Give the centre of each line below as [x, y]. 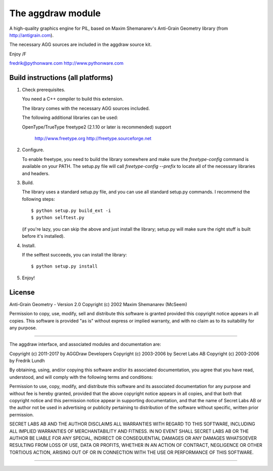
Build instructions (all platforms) [61, 78]
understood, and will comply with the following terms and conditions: [81, 377]
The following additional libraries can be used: [70, 118]
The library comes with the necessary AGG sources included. [86, 108]
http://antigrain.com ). [32, 35]
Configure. [33, 150]
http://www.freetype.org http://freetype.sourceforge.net [93, 138]
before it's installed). [43, 236]
